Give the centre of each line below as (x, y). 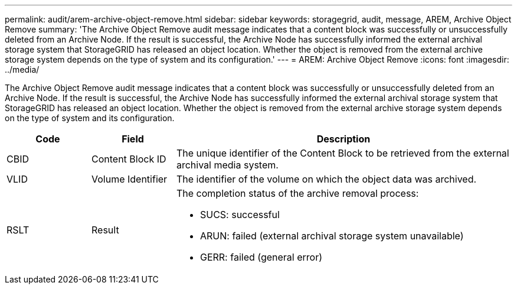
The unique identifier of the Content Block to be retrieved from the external (343, 153)
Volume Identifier (129, 179)
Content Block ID (129, 159)
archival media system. (227, 165)
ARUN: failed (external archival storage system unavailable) (332, 236)
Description (343, 139)
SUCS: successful (240, 215)
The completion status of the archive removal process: (297, 193)
